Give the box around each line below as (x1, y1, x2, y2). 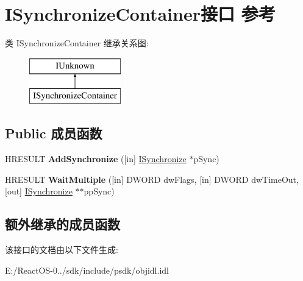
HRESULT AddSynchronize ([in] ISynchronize (5, 152, 187, 165)
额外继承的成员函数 (5, 215, 120, 233)
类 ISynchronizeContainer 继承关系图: (5, 37, 149, 49)
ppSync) (84, 185, 115, 197)
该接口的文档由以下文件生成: (5, 243, 118, 256)
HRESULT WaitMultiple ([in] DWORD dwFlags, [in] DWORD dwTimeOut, (5, 173, 299, 185)
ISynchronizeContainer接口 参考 (5, 1, 276, 26)
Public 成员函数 (5, 124, 102, 143)
